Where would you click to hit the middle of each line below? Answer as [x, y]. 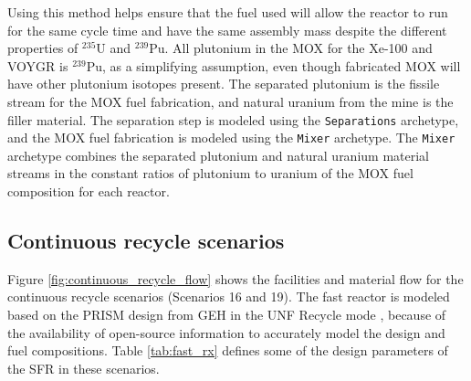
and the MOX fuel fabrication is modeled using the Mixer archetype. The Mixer [231, 138]
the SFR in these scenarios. [84, 368]
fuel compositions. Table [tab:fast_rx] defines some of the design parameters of [228, 350]
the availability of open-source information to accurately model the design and [226, 332]
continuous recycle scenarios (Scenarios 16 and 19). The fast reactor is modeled [229, 296]
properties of [43, 48]
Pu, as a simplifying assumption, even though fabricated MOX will [273, 65]
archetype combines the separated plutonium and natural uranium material [218, 155]
